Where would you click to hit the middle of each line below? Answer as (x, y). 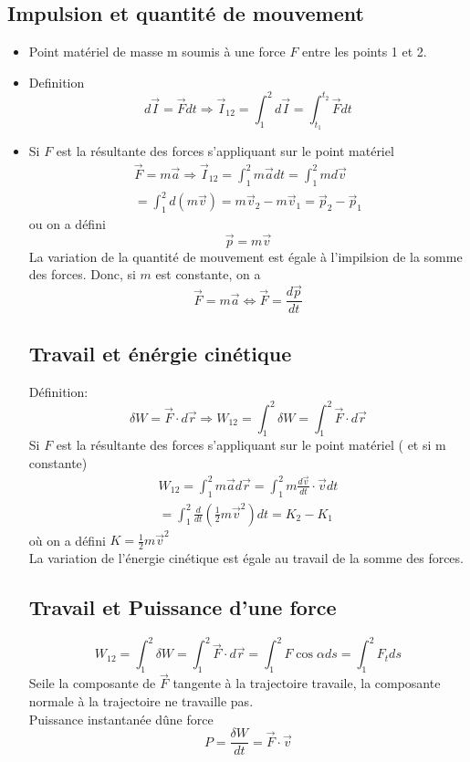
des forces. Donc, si (82, 274)
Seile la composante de (92, 683)
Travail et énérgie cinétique (160, 353)
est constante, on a (208, 274)
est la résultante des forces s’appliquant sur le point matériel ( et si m (251, 445)
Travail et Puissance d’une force (183, 607)
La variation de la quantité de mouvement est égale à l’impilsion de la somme (245, 256)
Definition (57, 82)
